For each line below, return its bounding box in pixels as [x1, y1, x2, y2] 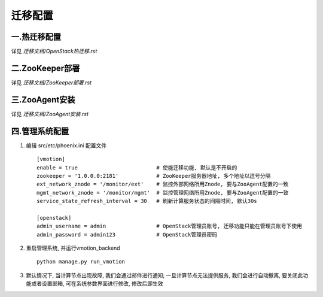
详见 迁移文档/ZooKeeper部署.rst [11, 78, 92, 86]
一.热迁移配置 [11, 32, 62, 42]
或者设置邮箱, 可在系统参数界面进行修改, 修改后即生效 [31, 280, 163, 287]
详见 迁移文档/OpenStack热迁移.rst [11, 48, 97, 55]
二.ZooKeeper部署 [11, 63, 80, 73]
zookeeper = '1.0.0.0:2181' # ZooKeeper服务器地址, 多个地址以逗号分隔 [36, 172, 271, 179]
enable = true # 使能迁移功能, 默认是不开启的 [36, 164, 237, 171]
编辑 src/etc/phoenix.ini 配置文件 [26, 141, 107, 149]
